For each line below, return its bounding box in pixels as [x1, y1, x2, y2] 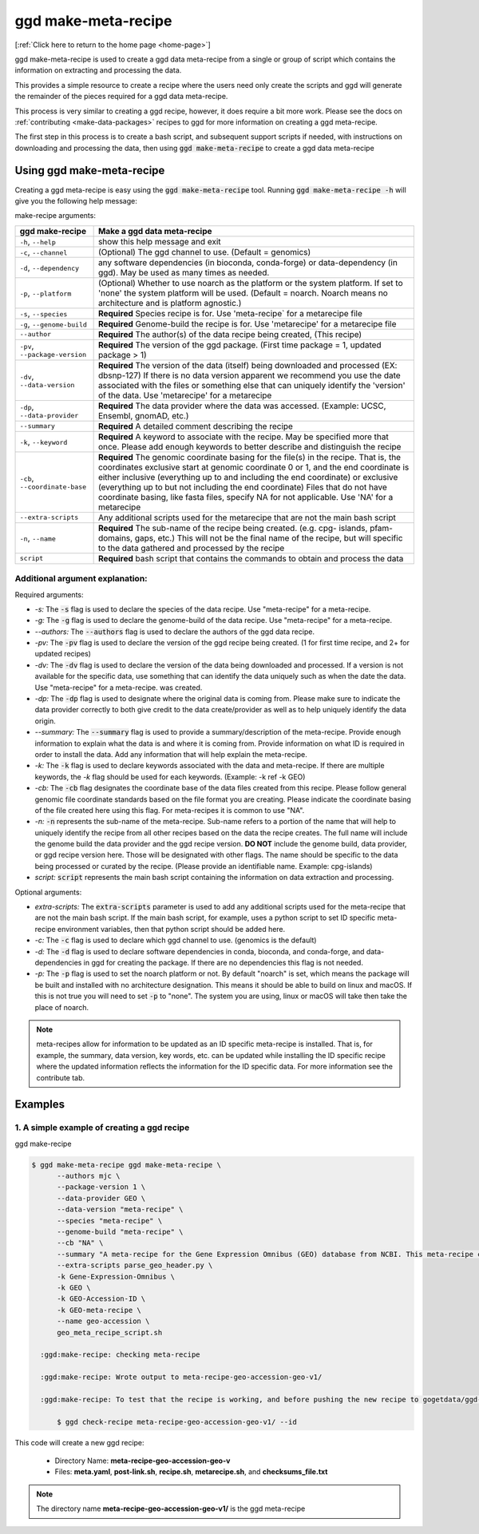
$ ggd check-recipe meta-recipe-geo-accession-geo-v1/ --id [57, 1417, 297, 1426]
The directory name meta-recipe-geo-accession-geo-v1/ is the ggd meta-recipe [36, 1504, 306, 1513]
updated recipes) [34, 649, 92, 659]
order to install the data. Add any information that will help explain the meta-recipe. [34, 749, 307, 759]
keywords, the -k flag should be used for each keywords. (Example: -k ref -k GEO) [34, 771, 306, 782]
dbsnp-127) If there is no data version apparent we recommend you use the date [97, 370, 401, 381]
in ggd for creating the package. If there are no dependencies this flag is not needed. [83, 958, 363, 967]
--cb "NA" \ [57, 1239, 104, 1247]
